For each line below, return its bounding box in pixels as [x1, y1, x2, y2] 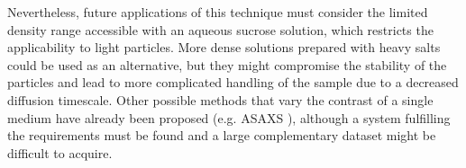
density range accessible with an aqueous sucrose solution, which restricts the [7, 20, 434, 39]
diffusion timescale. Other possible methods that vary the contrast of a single [7, 90, 434, 109]
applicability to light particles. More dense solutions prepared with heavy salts [7, 38, 441, 57]
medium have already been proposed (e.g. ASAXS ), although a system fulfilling [7, 108, 451, 127]
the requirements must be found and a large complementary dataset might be [7, 126, 436, 145]
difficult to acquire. [7, 143, 113, 162]
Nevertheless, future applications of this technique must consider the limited [7, 3, 428, 21]
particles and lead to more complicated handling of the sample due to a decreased [7, 73, 459, 92]
